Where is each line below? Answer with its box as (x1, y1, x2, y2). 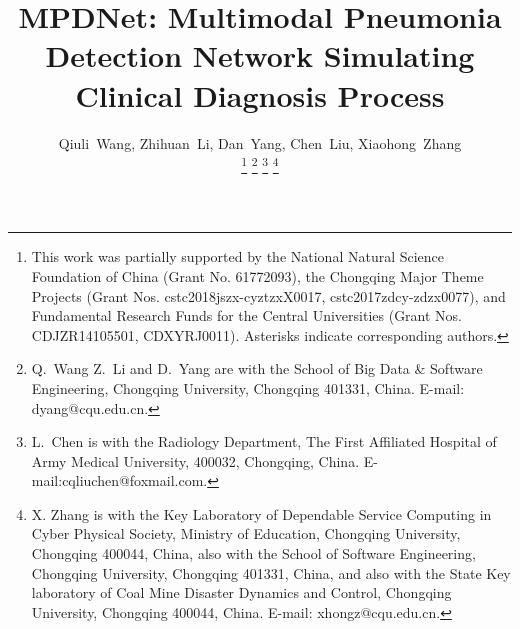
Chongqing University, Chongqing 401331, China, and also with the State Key (31, 562, 511, 583)
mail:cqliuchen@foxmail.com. (31, 470, 208, 491)
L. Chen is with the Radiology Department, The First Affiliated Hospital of (31, 431, 497, 452)
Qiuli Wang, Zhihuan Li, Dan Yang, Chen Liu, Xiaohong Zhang (58, 132, 462, 153)
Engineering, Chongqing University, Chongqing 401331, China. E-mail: (31, 377, 465, 398)
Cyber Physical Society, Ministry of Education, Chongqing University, (31, 523, 461, 544)
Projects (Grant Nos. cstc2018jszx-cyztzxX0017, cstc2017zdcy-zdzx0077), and (31, 285, 506, 306)
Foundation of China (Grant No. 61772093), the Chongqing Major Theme (31, 265, 484, 286)
